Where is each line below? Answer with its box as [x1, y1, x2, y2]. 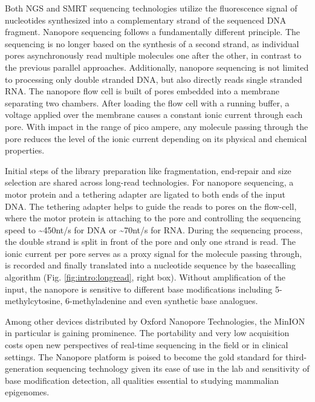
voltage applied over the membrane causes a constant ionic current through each [5, 108, 303, 121]
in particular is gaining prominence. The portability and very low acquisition [5, 326, 290, 339]
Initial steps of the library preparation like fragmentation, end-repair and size [5, 164, 291, 177]
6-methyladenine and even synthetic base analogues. [65, 294, 258, 307]
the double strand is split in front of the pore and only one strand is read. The [5, 235, 296, 248]
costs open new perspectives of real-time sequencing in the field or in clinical [5, 339, 288, 351]
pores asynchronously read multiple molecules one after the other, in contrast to [5, 49, 302, 62]
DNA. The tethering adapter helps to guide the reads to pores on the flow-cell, [5, 199, 297, 212]
